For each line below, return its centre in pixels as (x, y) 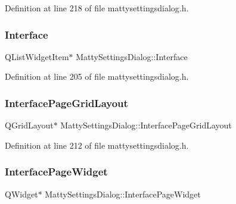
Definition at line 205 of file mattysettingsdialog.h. (97, 76)
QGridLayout (29, 125)
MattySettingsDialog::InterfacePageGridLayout (146, 125)
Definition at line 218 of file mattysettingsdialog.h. (97, 8)
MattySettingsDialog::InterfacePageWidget (123, 194)
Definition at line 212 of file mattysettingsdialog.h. (97, 145)
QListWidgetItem (37, 56)
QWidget (21, 194)
